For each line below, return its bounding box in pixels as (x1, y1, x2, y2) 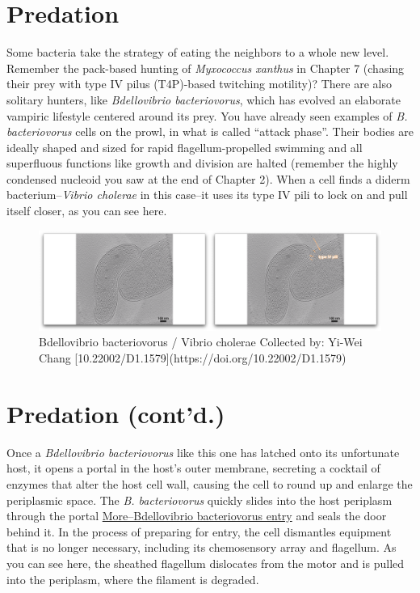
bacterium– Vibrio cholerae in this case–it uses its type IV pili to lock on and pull (6, 186, 408, 203)
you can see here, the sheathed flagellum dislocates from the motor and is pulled (6, 554, 405, 571)
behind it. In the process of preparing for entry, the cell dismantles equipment (6, 523, 392, 540)
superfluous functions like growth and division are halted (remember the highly (6, 155, 398, 172)
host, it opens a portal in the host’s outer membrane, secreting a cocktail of (6, 460, 380, 477)
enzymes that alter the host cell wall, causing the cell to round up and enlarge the (6, 475, 413, 492)
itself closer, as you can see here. (6, 202, 167, 219)
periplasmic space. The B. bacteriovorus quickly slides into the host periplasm (6, 491, 393, 508)
